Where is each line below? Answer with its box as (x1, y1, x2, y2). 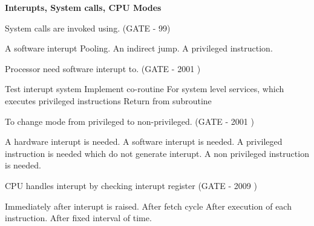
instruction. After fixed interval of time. (5, 211, 152, 224)
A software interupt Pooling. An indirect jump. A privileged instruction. (5, 42, 273, 55)
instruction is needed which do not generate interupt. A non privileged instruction (5, 147, 309, 159)
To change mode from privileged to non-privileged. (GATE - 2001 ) (5, 115, 254, 127)
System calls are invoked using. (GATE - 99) (5, 21, 171, 34)
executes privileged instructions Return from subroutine (5, 94, 212, 107)
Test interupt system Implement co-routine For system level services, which (5, 82, 284, 95)
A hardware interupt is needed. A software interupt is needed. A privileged (5, 135, 283, 148)
